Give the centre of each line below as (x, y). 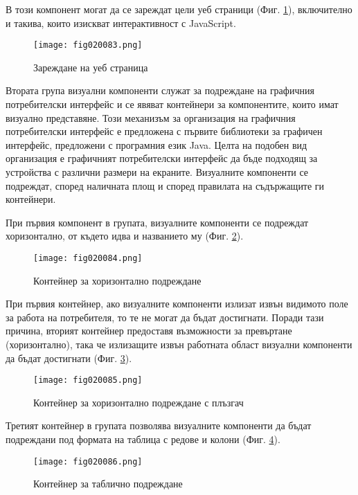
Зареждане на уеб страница (91, 67)
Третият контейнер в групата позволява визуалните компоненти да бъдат (159, 425)
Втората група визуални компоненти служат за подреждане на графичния (160, 90)
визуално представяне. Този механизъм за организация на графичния (151, 117)
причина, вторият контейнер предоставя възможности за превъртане (149, 331)
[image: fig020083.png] (88, 45)
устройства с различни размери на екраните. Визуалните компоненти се (157, 172)
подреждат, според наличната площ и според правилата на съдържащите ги (165, 185)
